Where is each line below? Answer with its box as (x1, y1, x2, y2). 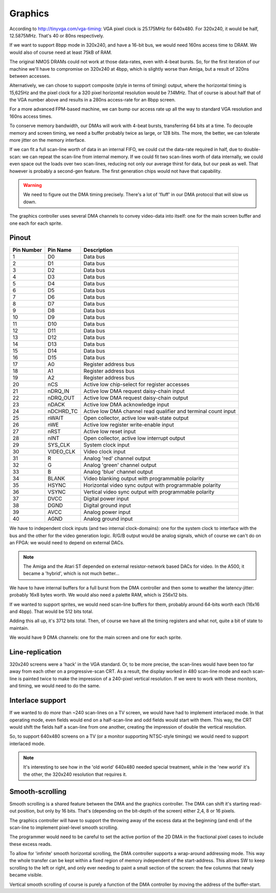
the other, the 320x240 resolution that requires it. (23, 771, 127, 777)
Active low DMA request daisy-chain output (83, 394, 189, 401)
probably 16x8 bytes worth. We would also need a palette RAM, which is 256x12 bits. (9, 592, 188, 598)
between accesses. (9, 73, 51, 79)
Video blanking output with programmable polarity (83, 475, 204, 482)
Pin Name (48, 246, 72, 253)
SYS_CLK (48, 441, 71, 449)
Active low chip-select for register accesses (83, 381, 190, 388)
